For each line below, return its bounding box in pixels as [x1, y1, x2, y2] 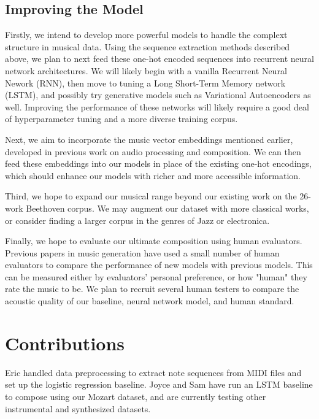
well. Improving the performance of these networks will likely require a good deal [5, 100, 309, 113]
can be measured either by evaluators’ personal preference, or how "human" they [5, 270, 307, 283]
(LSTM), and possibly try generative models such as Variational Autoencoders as [5, 88, 311, 101]
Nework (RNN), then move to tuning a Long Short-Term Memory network [5, 76, 286, 89]
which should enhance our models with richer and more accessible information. [5, 169, 301, 182]
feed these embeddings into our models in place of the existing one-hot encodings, [5, 157, 312, 170]
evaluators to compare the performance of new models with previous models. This [5, 258, 313, 271]
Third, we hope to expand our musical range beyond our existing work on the [5, 190, 297, 202]
